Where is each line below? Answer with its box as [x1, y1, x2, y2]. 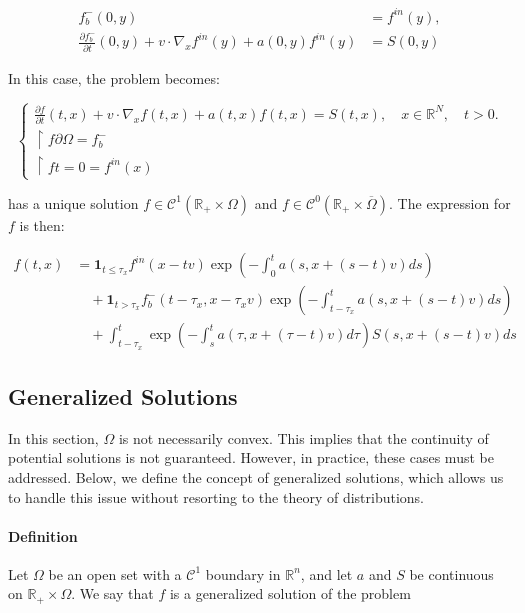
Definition [8, 525, 78, 546]
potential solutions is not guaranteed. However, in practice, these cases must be [8, 447, 494, 468]
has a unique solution [8, 192, 139, 213]
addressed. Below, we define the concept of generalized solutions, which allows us [8, 466, 504, 487]
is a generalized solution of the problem [169, 583, 411, 604]
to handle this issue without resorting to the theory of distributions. [8, 486, 424, 507]
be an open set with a [48, 563, 182, 584]
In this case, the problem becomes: [8, 67, 220, 88]
